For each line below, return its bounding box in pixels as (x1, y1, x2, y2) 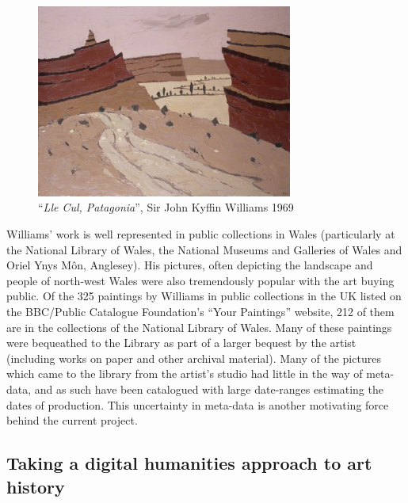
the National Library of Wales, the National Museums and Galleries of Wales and (6, 241, 402, 257)
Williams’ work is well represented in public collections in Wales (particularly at (6, 226, 395, 242)
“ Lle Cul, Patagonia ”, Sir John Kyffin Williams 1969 (38, 199, 294, 215)
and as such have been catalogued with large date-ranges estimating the (34, 380, 383, 397)
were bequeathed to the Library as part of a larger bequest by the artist (6, 334, 357, 351)
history (6, 474, 65, 498)
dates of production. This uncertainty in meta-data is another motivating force (6, 396, 389, 413)
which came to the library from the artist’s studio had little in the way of (6, 365, 363, 382)
